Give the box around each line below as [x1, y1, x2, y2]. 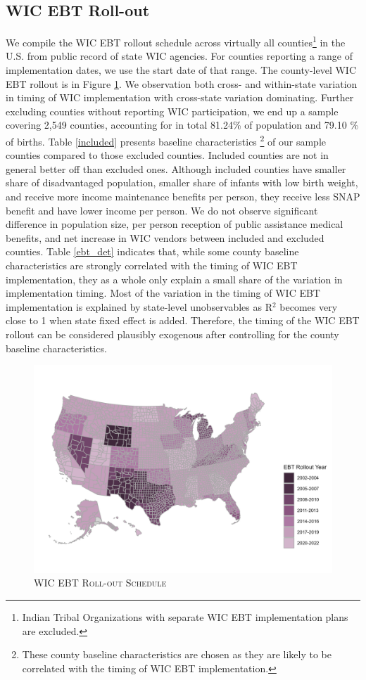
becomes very [279, 299, 338, 314]
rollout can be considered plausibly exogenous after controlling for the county [6, 326, 339, 341]
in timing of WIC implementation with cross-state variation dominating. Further [6, 90, 354, 105]
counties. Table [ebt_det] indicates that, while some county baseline [6, 244, 299, 259]
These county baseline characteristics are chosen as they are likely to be [22, 647, 332, 662]
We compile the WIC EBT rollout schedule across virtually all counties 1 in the [6, 33, 346, 49]
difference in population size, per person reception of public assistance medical [6, 217, 343, 231]
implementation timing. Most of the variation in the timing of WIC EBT [6, 286, 320, 300]
